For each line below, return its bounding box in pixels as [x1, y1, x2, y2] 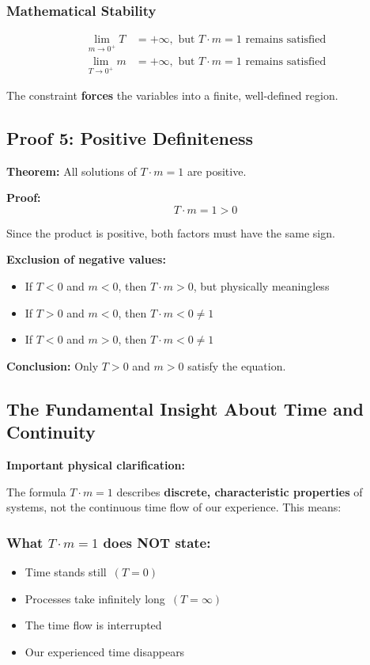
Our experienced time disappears [25, 643, 185, 659]
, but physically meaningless [193, 278, 330, 294]
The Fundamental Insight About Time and [6, 396, 364, 420]
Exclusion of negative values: [6, 251, 166, 268]
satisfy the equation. [187, 357, 286, 374]
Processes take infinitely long [25, 590, 165, 606]
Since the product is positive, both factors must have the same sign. [6, 224, 335, 241]
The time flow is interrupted [25, 617, 162, 633]
